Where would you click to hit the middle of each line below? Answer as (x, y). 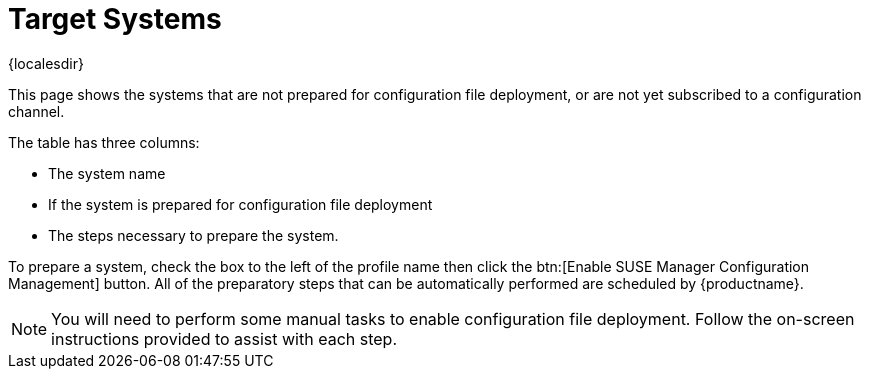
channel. (36, 111)
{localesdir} (46, 63)
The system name (107, 173)
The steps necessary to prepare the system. (193, 235)
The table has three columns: (104, 142)
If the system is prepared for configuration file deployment (240, 204)
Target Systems (115, 19)
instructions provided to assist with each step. (224, 338)
